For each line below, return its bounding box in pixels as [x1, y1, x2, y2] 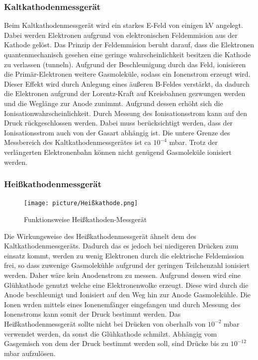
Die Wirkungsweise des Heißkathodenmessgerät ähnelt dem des [4, 231, 196, 241]
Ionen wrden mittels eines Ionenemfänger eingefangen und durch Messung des [4, 299, 241, 309]
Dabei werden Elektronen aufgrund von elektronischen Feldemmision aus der [4, 29, 238, 40]
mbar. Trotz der [169, 137, 218, 147]
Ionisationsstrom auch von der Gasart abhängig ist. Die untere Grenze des [4, 127, 230, 137]
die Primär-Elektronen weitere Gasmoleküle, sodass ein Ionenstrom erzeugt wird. [4, 69, 251, 79]
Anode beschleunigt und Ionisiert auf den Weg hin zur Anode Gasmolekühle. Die [4, 289, 251, 300]
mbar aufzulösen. [4, 348, 56, 358]
